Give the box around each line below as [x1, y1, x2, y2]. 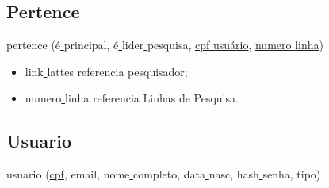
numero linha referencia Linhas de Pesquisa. [25, 90, 239, 106]
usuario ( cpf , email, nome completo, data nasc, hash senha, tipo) [6, 166, 321, 182]
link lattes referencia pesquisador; [25, 63, 188, 79]
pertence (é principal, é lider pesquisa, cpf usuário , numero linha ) [6, 36, 323, 53]
